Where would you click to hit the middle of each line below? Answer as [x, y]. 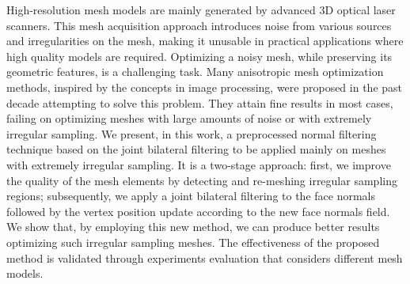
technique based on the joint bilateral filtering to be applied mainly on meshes [196, 149]
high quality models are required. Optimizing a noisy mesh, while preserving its [199, 56]
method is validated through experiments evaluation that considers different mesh [205, 257]
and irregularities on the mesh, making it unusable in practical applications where [205, 41]
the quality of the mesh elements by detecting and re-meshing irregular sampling [202, 180]
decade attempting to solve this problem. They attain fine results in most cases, [200, 102]
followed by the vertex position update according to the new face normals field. [198, 211]
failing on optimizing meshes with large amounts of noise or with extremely [189, 118]
